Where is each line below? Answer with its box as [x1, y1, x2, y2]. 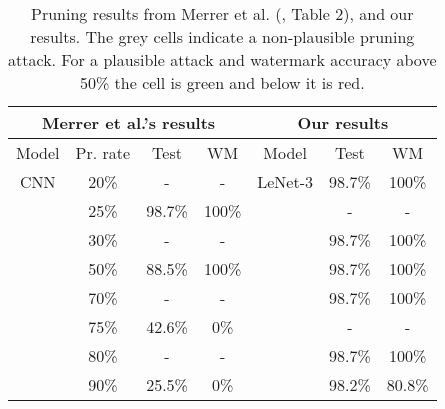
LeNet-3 [257, 170, 313, 193]
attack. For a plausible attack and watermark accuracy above [8, 48, 437, 71]
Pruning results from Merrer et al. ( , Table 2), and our [31, 2, 414, 25]
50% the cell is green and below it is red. [79, 71, 365, 94]
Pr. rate [75, 141, 131, 164]
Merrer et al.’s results [42, 111, 216, 134]
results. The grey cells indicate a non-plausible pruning [30, 25, 415, 48]
